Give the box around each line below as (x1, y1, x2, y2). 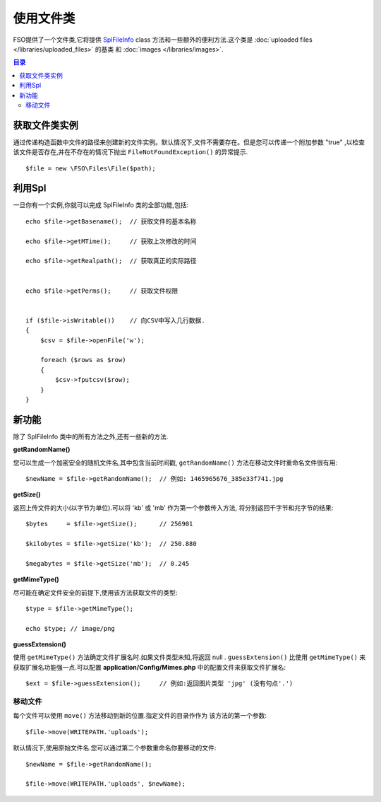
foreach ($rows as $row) (40, 356, 126, 364)
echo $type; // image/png (25, 624, 116, 632)
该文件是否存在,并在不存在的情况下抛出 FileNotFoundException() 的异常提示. (13, 148, 248, 156)
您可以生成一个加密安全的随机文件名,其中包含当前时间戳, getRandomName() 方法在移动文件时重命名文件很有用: (13, 458, 338, 467)
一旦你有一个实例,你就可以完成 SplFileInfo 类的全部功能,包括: (13, 201, 189, 209)
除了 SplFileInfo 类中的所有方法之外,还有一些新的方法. (13, 432, 169, 441)
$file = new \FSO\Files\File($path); (25, 164, 157, 173)
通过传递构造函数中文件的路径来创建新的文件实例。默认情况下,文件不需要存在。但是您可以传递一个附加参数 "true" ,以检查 (13, 138, 365, 146)
